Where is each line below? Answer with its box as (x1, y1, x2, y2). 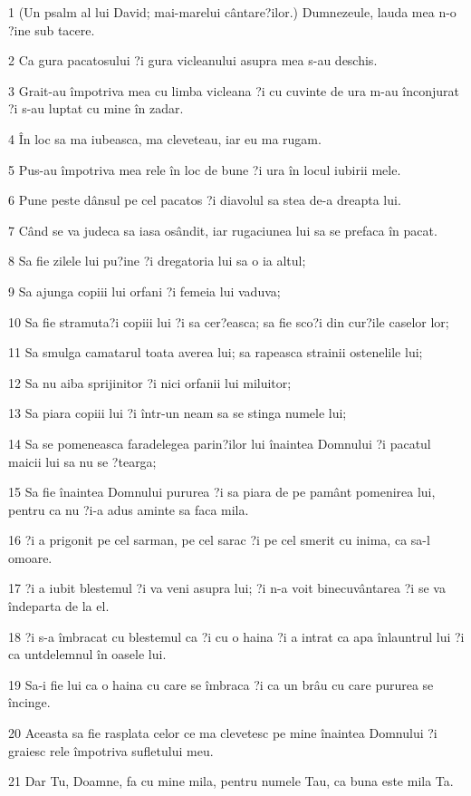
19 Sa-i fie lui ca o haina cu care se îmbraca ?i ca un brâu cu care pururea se (8, 675, 434, 694)
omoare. (8, 548, 53, 567)
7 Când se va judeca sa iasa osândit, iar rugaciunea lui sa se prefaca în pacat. (8, 220, 437, 239)
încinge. (8, 693, 51, 712)
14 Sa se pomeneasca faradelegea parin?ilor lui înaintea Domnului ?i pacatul (8, 433, 431, 452)
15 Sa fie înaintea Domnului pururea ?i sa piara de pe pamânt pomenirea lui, (8, 482, 436, 501)
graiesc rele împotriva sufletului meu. (8, 741, 214, 760)
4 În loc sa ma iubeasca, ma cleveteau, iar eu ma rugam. (8, 129, 322, 148)
